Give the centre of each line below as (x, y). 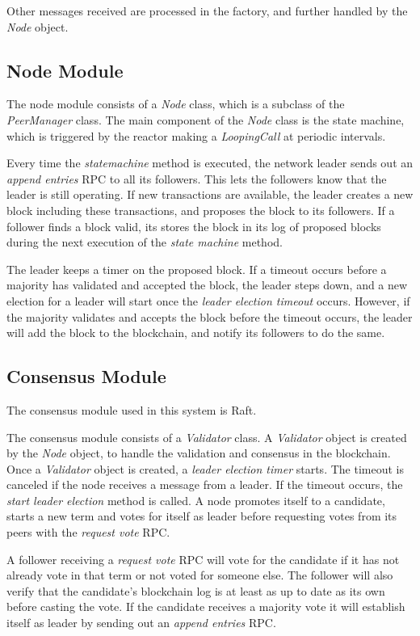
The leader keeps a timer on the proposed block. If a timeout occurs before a (197, 269)
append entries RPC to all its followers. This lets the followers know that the (197, 178)
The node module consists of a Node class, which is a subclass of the (176, 104)
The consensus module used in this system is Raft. (132, 409)
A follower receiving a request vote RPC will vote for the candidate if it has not (203, 559)
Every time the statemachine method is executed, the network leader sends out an (210, 163)
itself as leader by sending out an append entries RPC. (141, 623)
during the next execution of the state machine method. (145, 242)
